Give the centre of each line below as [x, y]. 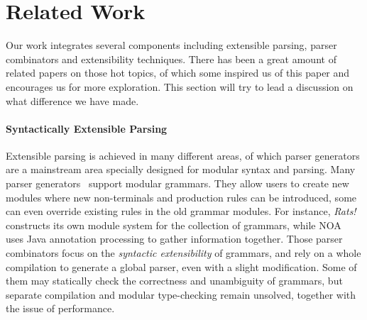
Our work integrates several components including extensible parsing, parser [171, 45]
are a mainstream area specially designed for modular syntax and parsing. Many [181, 169]
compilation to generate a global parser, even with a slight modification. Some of [181, 266]
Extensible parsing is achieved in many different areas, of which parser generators [183, 155]
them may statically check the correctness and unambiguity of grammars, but [174, 281]
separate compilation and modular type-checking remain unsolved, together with [181, 294]
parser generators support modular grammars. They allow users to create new [177, 183]
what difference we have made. [72, 100]
